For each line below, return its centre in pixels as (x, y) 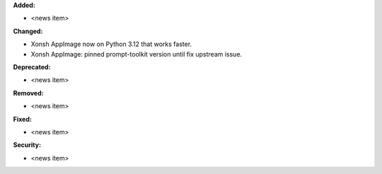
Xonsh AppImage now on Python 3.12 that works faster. (111, 44)
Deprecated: (32, 66)
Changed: (28, 31)
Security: (27, 145)
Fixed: (22, 119)
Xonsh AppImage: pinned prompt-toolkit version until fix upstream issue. (137, 54)
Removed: (28, 93)
